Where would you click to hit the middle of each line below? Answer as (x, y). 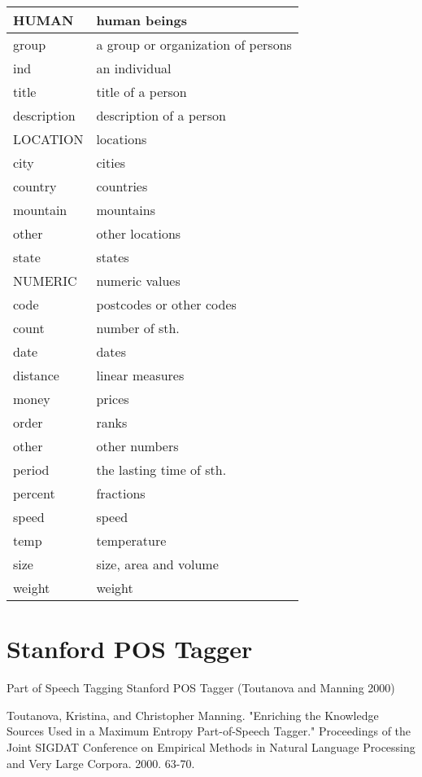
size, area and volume (157, 564)
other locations (139, 233)
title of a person (141, 92)
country (35, 186)
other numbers (137, 446)
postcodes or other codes (166, 304)
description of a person (161, 115)
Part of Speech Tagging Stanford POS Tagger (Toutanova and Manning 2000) (201, 688)
